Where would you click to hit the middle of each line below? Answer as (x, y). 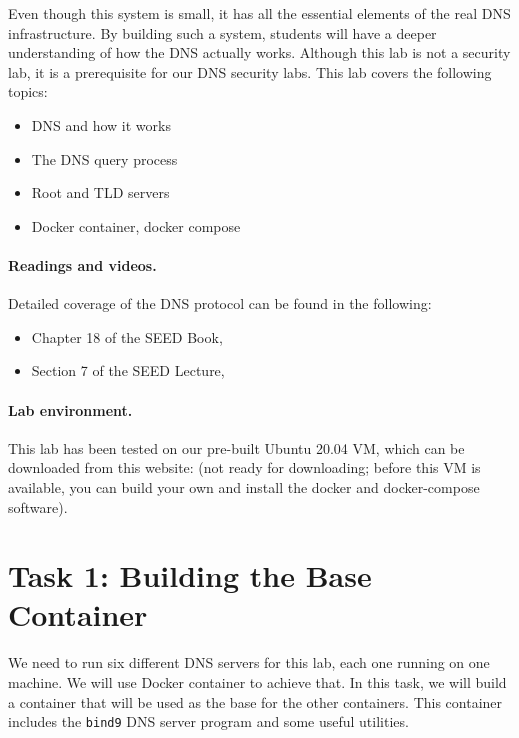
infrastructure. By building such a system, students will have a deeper (222, 32)
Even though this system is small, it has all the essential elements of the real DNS (259, 13)
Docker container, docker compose (136, 225)
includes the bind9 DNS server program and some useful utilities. (208, 721)
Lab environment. (70, 409)
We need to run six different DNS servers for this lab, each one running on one (249, 662)
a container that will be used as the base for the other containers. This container (255, 701)
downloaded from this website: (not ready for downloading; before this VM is (244, 467)
